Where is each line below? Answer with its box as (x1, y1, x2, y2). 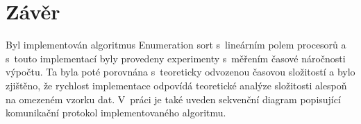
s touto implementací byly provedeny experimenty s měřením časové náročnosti (6, 51, 346, 65)
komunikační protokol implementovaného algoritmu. (6, 105, 226, 120)
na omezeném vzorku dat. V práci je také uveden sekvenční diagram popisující (6, 91, 341, 106)
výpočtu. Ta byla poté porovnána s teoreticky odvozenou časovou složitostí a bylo (6, 64, 355, 79)
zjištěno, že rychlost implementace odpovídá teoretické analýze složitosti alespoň (6, 78, 347, 92)
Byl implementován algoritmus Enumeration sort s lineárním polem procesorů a (6, 37, 346, 52)
